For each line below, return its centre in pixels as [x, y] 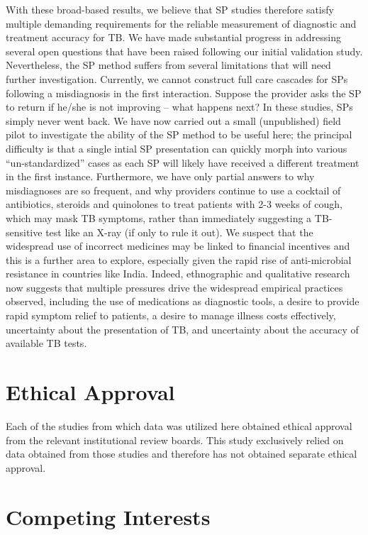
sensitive [24, 232]
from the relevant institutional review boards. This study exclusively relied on [175, 440]
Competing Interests [108, 516]
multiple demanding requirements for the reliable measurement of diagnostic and [181, 23]
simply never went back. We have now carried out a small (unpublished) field [173, 120]
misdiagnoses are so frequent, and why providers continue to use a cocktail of [173, 190]
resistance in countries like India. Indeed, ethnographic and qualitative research [178, 274]
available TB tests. [46, 343]
